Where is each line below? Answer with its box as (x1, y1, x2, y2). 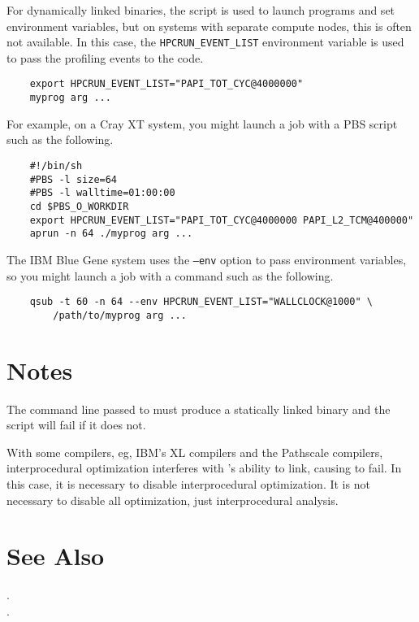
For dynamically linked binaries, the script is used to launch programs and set (6, 2, 395, 18)
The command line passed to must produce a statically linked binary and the (6, 400, 391, 417)
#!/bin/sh (29, 159, 83, 172)
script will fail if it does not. (6, 416, 146, 433)
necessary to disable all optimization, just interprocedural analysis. (6, 491, 339, 508)
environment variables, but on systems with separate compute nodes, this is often (6, 17, 412, 34)
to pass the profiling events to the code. (6, 49, 204, 66)
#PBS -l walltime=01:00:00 (29, 187, 175, 199)
